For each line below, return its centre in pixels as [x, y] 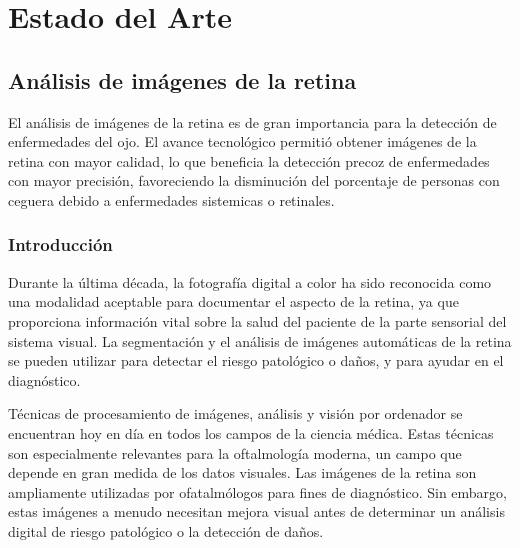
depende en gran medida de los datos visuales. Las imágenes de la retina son [242, 472]
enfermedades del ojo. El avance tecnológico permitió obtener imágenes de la [242, 141]
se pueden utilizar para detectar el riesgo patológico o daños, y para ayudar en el [256, 360]
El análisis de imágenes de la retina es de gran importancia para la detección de [252, 121]
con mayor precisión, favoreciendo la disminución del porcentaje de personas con [254, 180]
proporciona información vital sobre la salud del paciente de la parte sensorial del [257, 320]
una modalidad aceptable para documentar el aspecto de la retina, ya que [233, 301]
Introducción [60, 244]
